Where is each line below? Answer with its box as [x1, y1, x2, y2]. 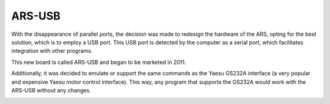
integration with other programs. [11, 47, 93, 55]
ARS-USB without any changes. [11, 86, 91, 94]
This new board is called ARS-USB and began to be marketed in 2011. [11, 58, 186, 66]
